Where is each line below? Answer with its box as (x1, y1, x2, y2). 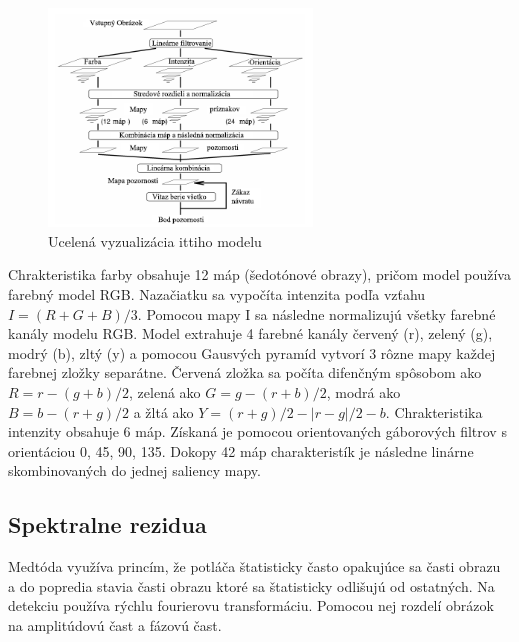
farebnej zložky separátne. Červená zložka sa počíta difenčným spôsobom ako (8, 362, 482, 383)
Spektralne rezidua (8, 509, 207, 540)
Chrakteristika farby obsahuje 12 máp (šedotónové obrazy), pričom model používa (8, 264, 511, 285)
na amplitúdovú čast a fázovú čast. (8, 614, 222, 635)
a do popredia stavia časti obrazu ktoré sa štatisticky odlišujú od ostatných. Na (8, 575, 495, 596)
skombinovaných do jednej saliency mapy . (8, 460, 261, 481)
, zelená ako (129, 381, 201, 402)
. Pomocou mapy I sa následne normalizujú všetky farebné (137, 303, 496, 324)
